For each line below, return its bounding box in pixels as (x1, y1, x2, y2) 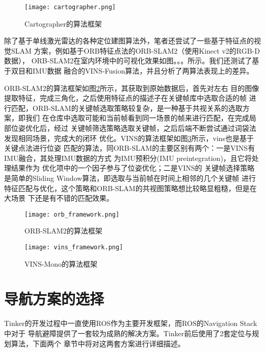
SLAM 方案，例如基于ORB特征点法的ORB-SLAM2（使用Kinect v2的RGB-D (11, 45, 260, 56)
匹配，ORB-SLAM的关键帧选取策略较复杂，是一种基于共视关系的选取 (11, 102, 243, 113)
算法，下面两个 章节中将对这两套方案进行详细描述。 (11, 338, 185, 348)
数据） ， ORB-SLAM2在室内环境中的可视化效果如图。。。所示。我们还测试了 (4, 55, 252, 66)
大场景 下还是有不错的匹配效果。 (4, 193, 114, 203)
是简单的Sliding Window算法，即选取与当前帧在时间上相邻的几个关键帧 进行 (4, 172, 256, 183)
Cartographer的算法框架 (24, 18, 102, 29)
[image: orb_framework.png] (24, 210, 120, 218)
